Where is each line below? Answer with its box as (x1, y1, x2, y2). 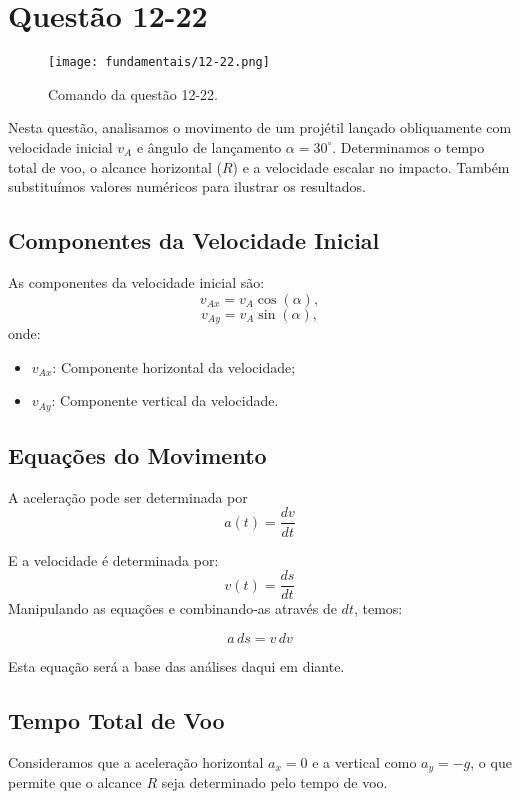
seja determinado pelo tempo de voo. (161, 772, 388, 792)
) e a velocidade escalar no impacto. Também (232, 156, 510, 177)
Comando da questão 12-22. (48, 83, 219, 104)
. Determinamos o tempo (332, 136, 485, 157)
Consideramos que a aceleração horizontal (8, 751, 264, 772)
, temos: (353, 598, 403, 619)
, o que (470, 751, 512, 772)
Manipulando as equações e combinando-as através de (8, 598, 337, 619)
